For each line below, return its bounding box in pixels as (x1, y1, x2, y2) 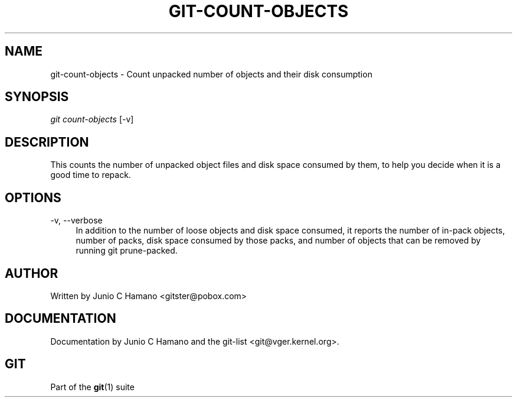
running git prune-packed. (76, 245, 178, 256)
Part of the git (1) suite (50, 381, 135, 392)
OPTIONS (5, 190, 61, 205)
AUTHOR (5, 265, 58, 281)
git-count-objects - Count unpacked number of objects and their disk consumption (50, 69, 372, 79)
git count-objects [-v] (50, 114, 134, 125)
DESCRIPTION (5, 134, 89, 150)
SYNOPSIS (5, 89, 69, 105)
